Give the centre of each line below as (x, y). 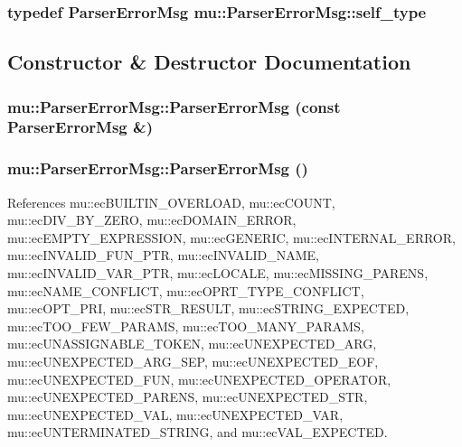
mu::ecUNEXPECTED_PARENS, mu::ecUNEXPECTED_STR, (188, 397)
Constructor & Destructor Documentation (209, 62)
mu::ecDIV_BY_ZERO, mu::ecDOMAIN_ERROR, (152, 220)
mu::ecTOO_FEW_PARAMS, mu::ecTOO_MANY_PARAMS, (186, 326)
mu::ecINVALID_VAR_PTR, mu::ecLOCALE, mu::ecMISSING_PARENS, (218, 272)
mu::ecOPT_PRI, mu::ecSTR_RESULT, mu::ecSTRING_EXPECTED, (208, 308)
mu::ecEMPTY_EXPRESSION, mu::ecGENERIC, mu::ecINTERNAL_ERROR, (231, 237)
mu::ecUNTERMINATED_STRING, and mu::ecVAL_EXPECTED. (198, 432)
